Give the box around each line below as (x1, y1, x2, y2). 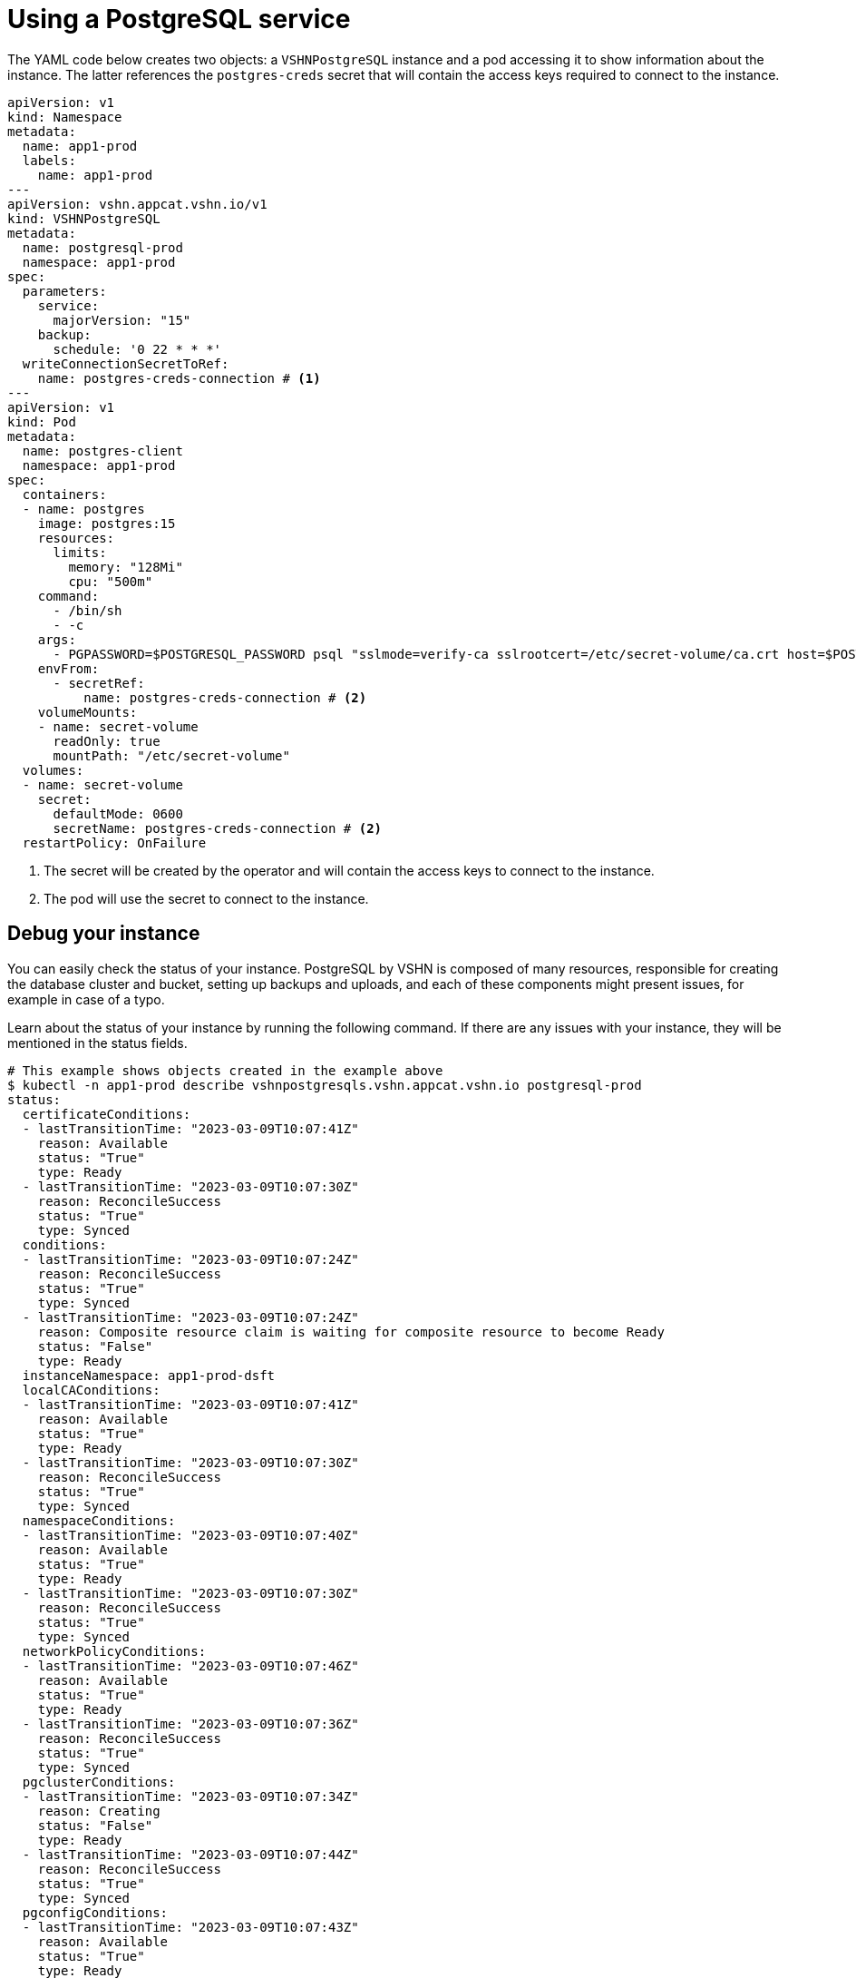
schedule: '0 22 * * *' (53, 341, 222, 357)
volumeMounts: (37, 704, 138, 720)
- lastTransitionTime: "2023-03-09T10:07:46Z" (22, 1658, 359, 1673)
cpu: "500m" (68, 573, 153, 589)
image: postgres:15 (37, 515, 176, 531)
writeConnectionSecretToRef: (22, 356, 229, 371)
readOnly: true (53, 733, 160, 749)
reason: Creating (37, 1803, 160, 1818)
